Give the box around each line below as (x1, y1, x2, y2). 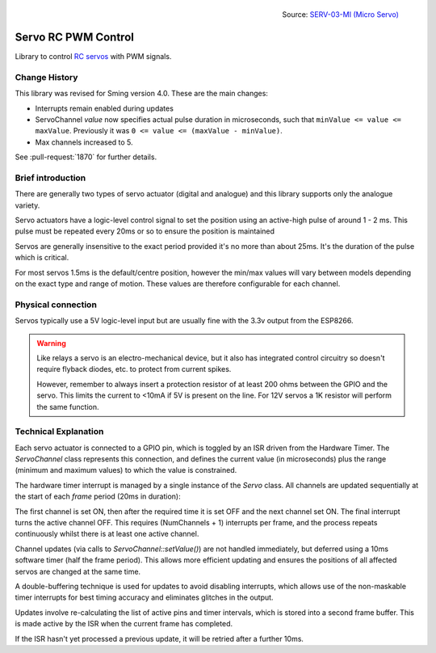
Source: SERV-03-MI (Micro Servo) (282, 9, 399, 19)
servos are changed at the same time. (15, 567, 141, 576)
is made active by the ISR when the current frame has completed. (15, 619, 233, 629)
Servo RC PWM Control (15, 30, 135, 44)
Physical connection (15, 299, 97, 310)
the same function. (36, 402, 99, 411)
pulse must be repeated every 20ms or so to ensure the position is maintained (15, 226, 275, 236)
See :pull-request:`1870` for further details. (15, 152, 157, 162)
